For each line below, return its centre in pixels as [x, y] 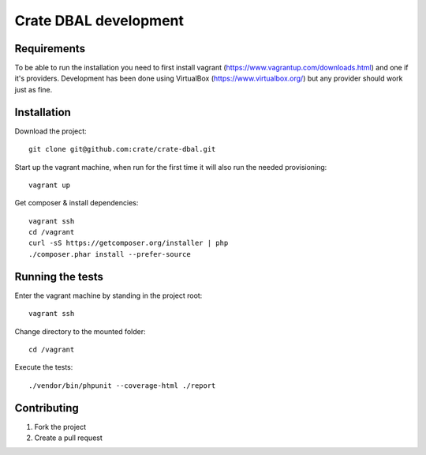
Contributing [47, 408]
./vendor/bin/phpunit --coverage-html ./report [122, 385]
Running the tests [59, 276]
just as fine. [34, 89]
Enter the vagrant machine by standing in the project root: [108, 295]
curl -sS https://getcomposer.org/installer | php [129, 243]
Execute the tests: [44, 367]
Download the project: [50, 131]
